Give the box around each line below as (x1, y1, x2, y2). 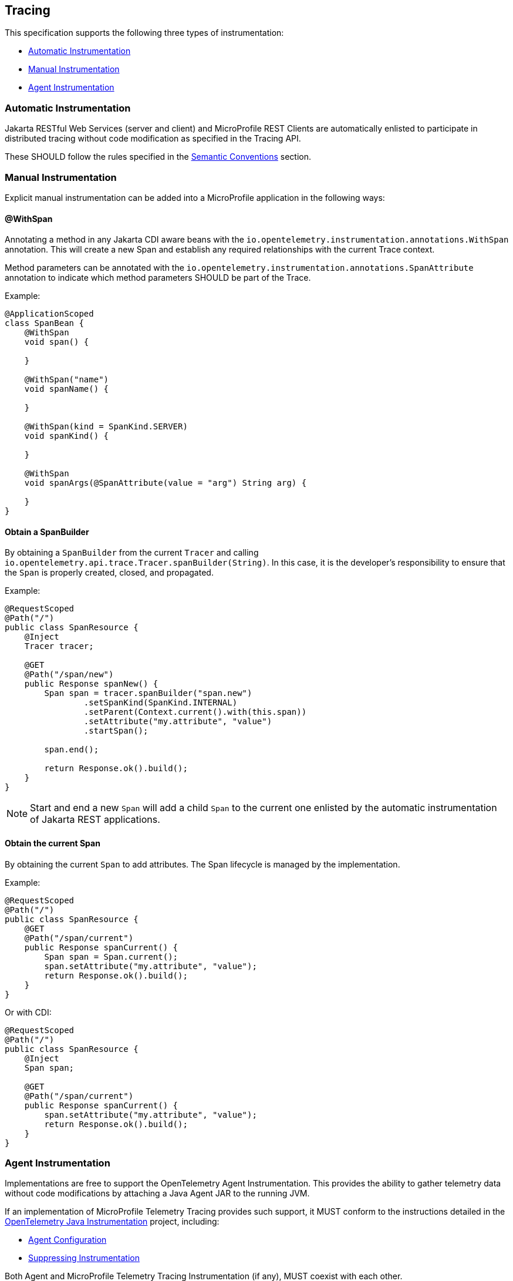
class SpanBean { (5, 318, 84, 328)
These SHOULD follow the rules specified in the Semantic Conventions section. (5, 152, 311, 162)
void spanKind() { (24, 431, 109, 441)
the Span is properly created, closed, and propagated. (5, 567, 214, 578)
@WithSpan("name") (24, 375, 109, 385)
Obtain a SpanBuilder (5, 526, 89, 537)
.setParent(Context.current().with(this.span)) (83, 707, 307, 717)
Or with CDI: (5, 1007, 52, 1017)
